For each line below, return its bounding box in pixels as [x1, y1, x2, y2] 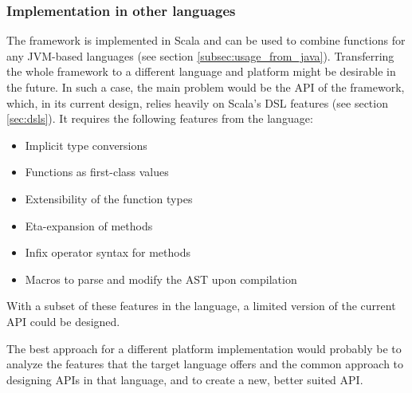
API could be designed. [6, 312, 120, 329]
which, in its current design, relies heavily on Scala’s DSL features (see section [6, 94, 388, 111]
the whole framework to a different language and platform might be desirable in [6, 63, 396, 80]
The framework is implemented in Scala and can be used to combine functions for [6, 32, 406, 49]
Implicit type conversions [25, 136, 147, 153]
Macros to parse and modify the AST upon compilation [25, 270, 297, 287]
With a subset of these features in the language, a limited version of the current [6, 297, 396, 314]
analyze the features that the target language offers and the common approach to [6, 356, 404, 372]
